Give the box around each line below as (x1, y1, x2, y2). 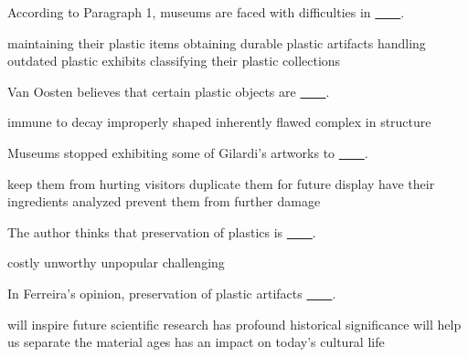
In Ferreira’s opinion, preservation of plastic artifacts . (7, 283, 336, 302)
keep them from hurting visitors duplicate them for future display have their (7, 173, 435, 193)
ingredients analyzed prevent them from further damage (7, 192, 321, 211)
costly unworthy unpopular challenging (7, 253, 225, 272)
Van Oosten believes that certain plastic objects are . (7, 81, 330, 100)
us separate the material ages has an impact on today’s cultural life (7, 332, 385, 352)
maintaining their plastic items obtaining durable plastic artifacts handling (7, 33, 426, 52)
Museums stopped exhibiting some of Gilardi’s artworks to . (7, 142, 368, 162)
